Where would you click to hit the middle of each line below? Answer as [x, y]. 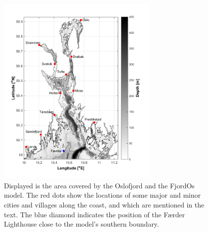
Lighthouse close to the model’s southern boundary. [81, 224]
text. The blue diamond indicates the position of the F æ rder [94, 214]
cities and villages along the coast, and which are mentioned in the [104, 204]
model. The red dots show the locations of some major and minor [102, 195]
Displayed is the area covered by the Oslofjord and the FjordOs [99, 185]
